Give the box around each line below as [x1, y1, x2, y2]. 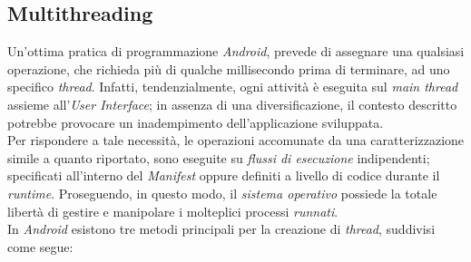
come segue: [7, 237, 74, 256]
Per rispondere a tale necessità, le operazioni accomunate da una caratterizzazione [7, 131, 465, 150]
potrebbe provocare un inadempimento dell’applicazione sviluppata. [7, 112, 384, 131]
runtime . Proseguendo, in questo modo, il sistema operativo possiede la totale [7, 183, 437, 202]
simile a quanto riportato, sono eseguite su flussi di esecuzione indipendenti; [7, 148, 430, 167]
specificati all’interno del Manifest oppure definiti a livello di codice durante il [7, 166, 440, 185]
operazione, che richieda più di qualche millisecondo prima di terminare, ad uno [7, 59, 450, 78]
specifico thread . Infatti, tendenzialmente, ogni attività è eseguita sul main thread [7, 77, 458, 96]
